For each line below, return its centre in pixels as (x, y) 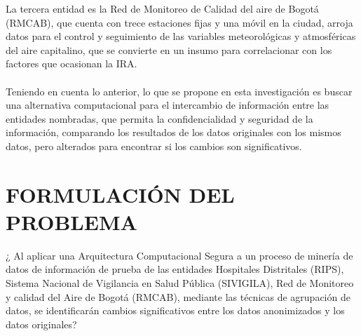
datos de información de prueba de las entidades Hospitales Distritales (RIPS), (175, 269)
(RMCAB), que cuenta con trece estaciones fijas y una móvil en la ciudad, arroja (179, 22)
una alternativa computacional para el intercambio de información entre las (168, 105)
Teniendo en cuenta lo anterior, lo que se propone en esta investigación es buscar (179, 91)
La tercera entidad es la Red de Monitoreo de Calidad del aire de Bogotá (162, 8)
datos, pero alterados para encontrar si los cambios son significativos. (154, 146)
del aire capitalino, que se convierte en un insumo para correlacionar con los (169, 49)
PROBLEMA (71, 221)
